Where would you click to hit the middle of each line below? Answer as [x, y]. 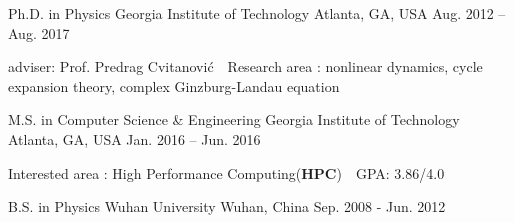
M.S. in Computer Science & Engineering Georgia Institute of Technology [234, 119]
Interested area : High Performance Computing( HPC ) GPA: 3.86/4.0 [226, 172]
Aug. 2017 [39, 32]
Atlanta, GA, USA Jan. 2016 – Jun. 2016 [134, 138]
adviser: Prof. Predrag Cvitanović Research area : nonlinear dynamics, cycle [245, 66]
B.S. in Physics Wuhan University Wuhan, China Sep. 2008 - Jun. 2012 [227, 206]
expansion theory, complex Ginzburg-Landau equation [174, 85]
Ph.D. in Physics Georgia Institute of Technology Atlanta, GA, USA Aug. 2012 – [257, 13]
